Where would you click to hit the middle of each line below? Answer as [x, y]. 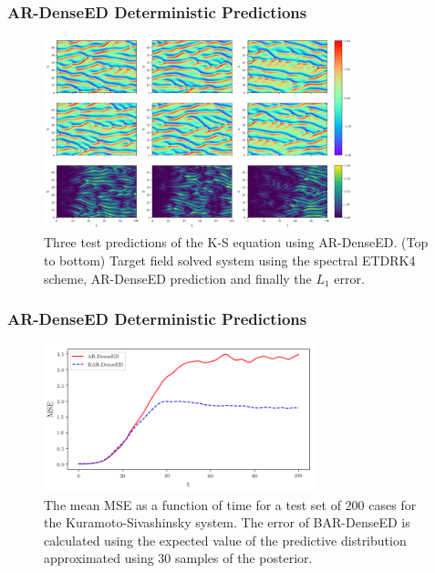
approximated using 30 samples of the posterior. [178, 558]
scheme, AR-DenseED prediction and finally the [178, 278]
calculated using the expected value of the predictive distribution [225, 540]
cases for [393, 504]
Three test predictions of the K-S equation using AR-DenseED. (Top [236, 242]
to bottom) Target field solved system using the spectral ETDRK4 [230, 260]
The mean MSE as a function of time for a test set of [192, 504]
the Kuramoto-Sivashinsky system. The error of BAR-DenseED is [227, 522]
